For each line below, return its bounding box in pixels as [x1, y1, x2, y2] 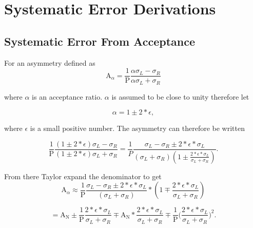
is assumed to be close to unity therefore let [111, 91, 249, 102]
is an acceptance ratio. [32, 91, 103, 102]
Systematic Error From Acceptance [4, 33, 195, 49]
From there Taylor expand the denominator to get [4, 170, 162, 181]
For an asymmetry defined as [4, 57, 95, 68]
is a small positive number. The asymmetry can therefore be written [30, 123, 245, 134]
